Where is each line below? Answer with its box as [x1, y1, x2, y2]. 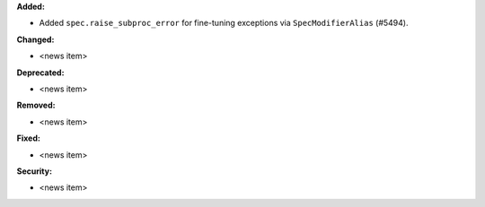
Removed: [16, 99, 56, 111]
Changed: [16, 34, 55, 45]
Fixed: [16, 133, 40, 143]
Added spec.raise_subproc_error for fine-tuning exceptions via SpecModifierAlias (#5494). [39, 18, 409, 29]
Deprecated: [16, 67, 65, 78]
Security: [16, 166, 53, 177]
